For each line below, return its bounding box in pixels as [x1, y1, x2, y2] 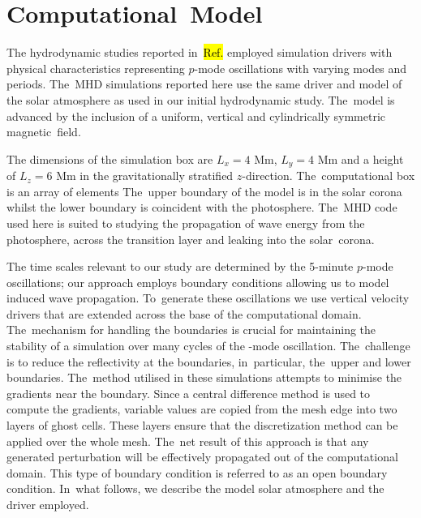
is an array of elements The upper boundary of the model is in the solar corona [6, 182, 402, 199]
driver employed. [6, 496, 89, 513]
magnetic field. [6, 123, 81, 140]
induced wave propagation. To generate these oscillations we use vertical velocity [6, 289, 410, 306]
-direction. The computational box [242, 167, 415, 184]
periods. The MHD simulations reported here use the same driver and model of [6, 75, 402, 92]
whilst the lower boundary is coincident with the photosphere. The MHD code [6, 199, 397, 216]
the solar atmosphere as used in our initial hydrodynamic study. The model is [6, 91, 395, 108]
